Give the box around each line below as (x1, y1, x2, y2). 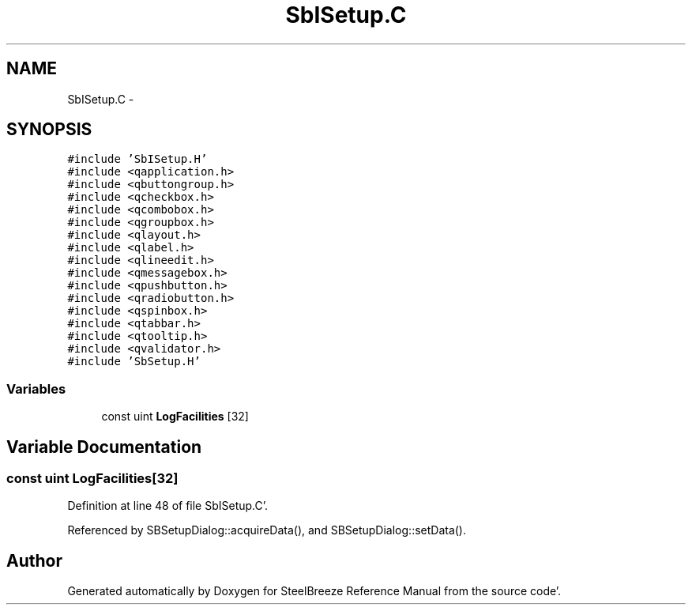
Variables (6, 380, 66, 397)
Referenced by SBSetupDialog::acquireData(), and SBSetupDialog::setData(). (67, 523, 467, 537)
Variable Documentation (6, 436, 202, 457)
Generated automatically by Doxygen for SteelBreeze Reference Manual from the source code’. (67, 584, 562, 598)
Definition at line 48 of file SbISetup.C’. (67, 499, 269, 513)
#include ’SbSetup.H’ (67, 355, 201, 368)
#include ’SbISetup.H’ (67, 153, 208, 166)
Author (6, 550, 62, 571)
